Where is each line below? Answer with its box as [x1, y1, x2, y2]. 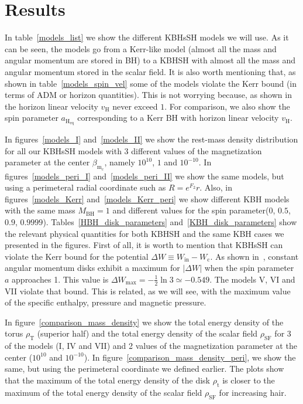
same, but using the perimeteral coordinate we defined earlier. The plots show [5, 362, 284, 375]
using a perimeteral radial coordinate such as [5, 181, 166, 193]
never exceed [112, 100, 158, 112]
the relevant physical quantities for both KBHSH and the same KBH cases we [5, 227, 284, 239]
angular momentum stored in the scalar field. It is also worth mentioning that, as [5, 65, 296, 77]
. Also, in [199, 181, 232, 193]
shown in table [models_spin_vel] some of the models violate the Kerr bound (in [5, 77, 297, 89]
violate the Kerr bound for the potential [5, 250, 149, 262]
